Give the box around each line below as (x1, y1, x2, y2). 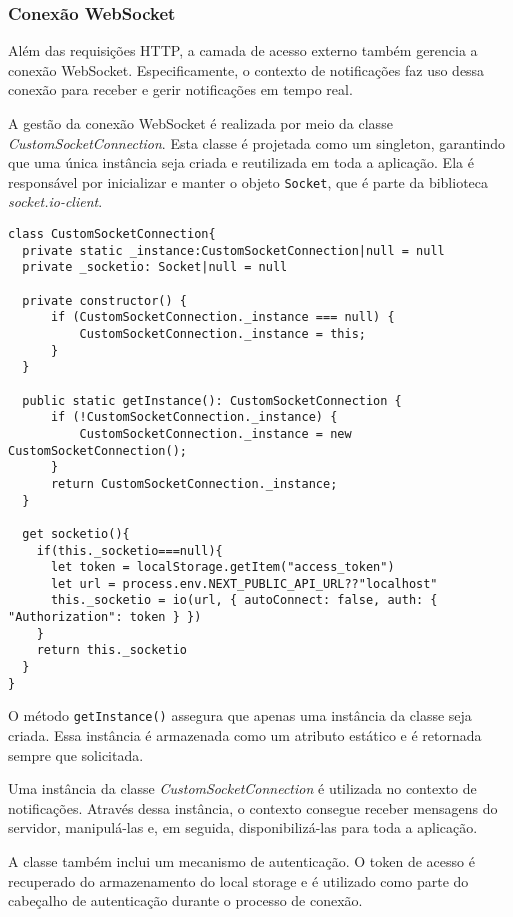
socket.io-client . (8, 191, 103, 212)
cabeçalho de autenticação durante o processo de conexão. (8, 890, 363, 911)
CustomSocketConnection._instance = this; (79, 326, 366, 341)
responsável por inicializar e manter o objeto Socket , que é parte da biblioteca (8, 171, 489, 192)
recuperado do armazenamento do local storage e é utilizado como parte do (8, 870, 469, 891)
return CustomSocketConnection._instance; (50, 476, 338, 491)
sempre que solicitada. (8, 744, 144, 765)
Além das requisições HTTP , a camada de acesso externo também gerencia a (8, 40, 478, 61)
